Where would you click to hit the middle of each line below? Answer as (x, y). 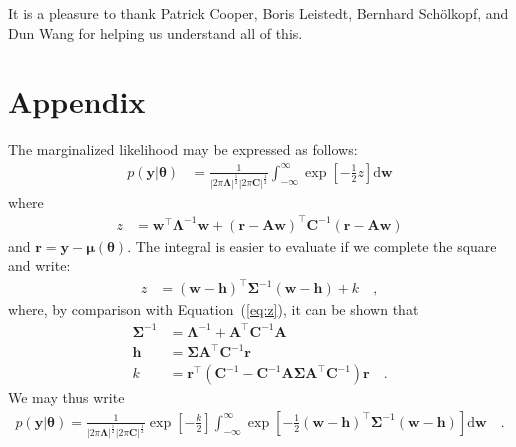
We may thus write (66, 397)
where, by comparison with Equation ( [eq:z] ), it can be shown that (213, 309)
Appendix (77, 101)
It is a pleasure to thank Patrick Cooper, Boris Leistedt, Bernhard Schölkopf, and (258, 13)
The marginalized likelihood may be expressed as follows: (183, 149)
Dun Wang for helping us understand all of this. (155, 32)
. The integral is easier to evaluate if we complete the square (312, 245)
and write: (39, 265)
